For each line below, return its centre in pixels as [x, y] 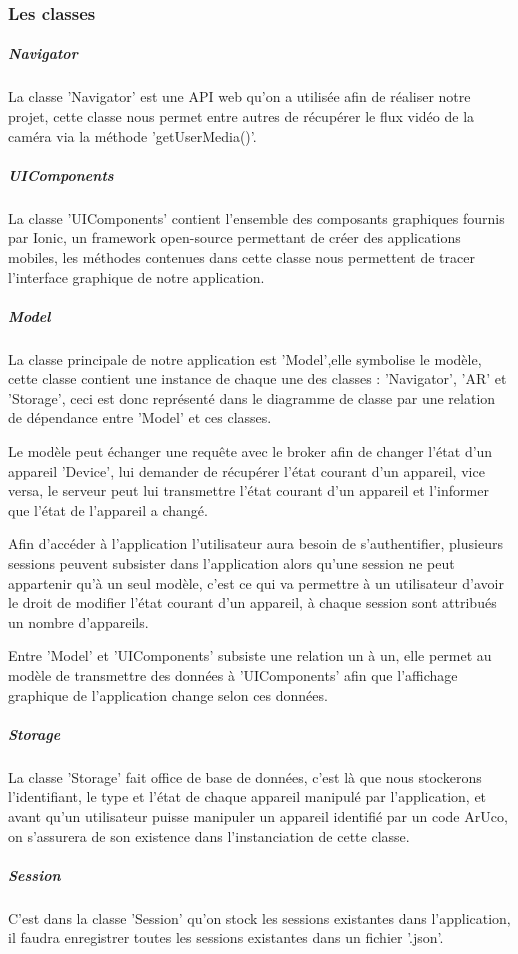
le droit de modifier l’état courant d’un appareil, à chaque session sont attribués [252, 602]
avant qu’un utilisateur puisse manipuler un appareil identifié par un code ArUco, [258, 815]
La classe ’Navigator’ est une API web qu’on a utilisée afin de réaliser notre [239, 96]
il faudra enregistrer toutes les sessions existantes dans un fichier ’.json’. [226, 937]
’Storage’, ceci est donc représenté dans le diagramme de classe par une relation [252, 397]
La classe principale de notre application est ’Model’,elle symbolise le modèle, [245, 358]
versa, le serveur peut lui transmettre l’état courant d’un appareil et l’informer [248, 490]
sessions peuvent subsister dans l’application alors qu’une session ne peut [231, 563]
